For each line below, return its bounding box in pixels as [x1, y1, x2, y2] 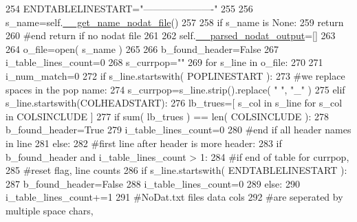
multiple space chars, [6, 203, 94, 217]
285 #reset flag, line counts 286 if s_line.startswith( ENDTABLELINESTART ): [6, 163, 347, 177]
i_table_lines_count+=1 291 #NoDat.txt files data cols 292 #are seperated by [6, 190, 343, 204]
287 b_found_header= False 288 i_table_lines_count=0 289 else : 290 [6, 176, 300, 190]
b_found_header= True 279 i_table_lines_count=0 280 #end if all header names [6, 122, 351, 137]
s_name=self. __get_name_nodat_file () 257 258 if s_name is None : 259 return [6, 14, 344, 29]
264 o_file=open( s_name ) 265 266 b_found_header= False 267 [6, 41, 279, 56]
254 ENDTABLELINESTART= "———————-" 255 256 [6, 1, 253, 15]
